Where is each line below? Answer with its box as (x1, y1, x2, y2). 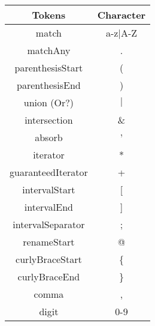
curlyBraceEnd (17, 270, 80, 283)
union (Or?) (23, 95, 74, 109)
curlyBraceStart (16, 252, 82, 266)
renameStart (23, 235, 75, 249)
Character (97, 8, 146, 22)
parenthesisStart (14, 61, 83, 74)
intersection (25, 113, 73, 127)
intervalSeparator (13, 217, 85, 231)
